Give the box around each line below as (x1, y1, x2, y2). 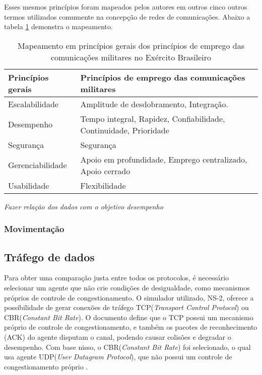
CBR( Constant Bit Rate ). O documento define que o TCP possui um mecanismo (4, 312, 253, 322)
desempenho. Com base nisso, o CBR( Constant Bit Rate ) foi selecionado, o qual (4, 341, 251, 352)
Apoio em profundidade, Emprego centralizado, (80, 153, 247, 165)
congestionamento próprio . (4, 361, 88, 371)
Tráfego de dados (4, 249, 95, 264)
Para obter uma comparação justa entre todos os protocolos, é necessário (4, 272, 229, 283)
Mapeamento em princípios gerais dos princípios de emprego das (18, 39, 244, 51)
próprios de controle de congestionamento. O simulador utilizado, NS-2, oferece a (4, 292, 254, 303)
